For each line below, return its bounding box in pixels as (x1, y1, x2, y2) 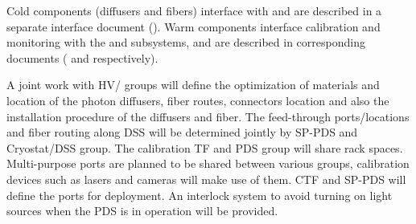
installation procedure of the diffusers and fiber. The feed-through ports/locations (6, 108, 410, 124)
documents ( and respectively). (6, 49, 159, 66)
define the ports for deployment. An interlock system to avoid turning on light (6, 186, 393, 203)
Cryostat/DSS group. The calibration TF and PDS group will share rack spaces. (6, 139, 403, 156)
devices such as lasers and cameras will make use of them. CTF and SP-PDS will (6, 170, 406, 187)
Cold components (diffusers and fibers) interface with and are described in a (6, 2, 382, 18)
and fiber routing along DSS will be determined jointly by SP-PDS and (6, 124, 358, 141)
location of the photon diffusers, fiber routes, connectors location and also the (6, 92, 389, 108)
